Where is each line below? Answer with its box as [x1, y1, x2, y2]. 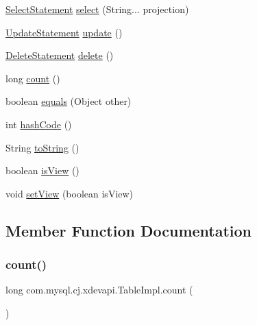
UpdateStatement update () [5, 25, 123, 39]
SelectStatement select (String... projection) [5, 2, 189, 16]
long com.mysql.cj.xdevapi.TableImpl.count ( [5, 282, 193, 297]
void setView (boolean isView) [5, 186, 134, 200]
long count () [5, 71, 60, 85]
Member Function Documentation [5, 219, 252, 241]
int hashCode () [5, 117, 72, 131]
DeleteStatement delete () [5, 48, 114, 62]
